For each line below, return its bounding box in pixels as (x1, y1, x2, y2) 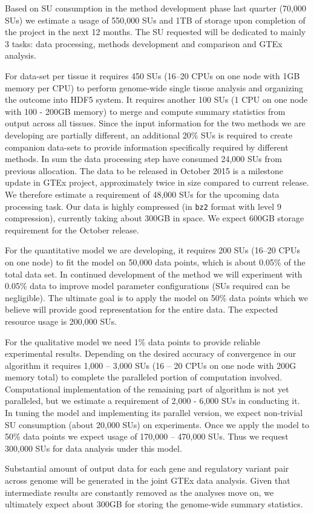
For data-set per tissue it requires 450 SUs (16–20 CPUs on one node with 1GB (5, 69, 300, 82)
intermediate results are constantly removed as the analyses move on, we (5, 486, 274, 498)
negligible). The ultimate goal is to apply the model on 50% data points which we (5, 291, 309, 304)
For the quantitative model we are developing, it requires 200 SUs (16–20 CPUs (5, 244, 301, 256)
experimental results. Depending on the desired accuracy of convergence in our (5, 347, 296, 360)
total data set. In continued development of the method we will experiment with (5, 267, 303, 280)
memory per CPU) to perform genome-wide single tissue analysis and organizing (5, 81, 304, 94)
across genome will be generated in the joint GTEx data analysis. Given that (5, 474, 290, 487)
